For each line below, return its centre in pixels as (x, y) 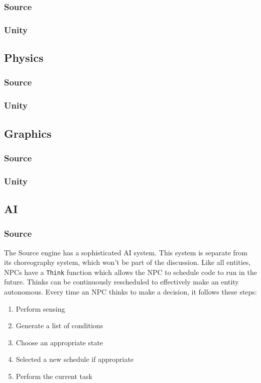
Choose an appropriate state (59, 342)
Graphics (28, 133)
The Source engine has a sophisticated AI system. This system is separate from (126, 252)
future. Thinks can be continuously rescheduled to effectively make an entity (121, 282)
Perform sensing (40, 308)
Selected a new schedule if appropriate (75, 359)
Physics (24, 58)
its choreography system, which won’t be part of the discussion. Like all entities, (127, 262)
